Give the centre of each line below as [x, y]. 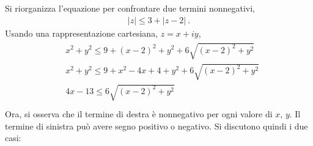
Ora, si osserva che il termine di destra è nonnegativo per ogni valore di [139, 114]
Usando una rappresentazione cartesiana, [82, 33]
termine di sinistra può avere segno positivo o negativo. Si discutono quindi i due [156, 126]
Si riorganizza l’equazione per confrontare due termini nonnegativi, [130, 8]
